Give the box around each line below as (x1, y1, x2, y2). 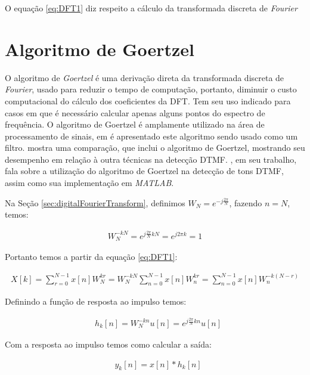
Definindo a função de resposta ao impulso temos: (5, 295, 187, 308)
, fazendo (229, 196, 262, 209)
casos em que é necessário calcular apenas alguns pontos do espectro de (5, 106, 265, 119)
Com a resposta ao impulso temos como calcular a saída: (5, 338, 212, 351)
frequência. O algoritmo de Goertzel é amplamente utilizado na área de (5, 118, 265, 131)
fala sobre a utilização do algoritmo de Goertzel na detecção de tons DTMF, (5, 165, 284, 177)
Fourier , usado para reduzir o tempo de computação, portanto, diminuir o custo (5, 83, 297, 95)
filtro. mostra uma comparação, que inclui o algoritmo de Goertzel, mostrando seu (5, 141, 305, 154)
